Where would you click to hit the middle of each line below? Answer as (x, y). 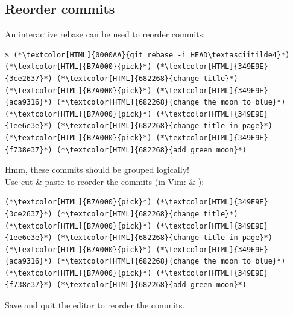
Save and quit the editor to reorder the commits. (95, 305)
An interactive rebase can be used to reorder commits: (105, 34)
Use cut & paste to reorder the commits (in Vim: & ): (105, 181)
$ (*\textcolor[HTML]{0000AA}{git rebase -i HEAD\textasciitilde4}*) (147, 55)
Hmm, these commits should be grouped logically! (97, 170)
